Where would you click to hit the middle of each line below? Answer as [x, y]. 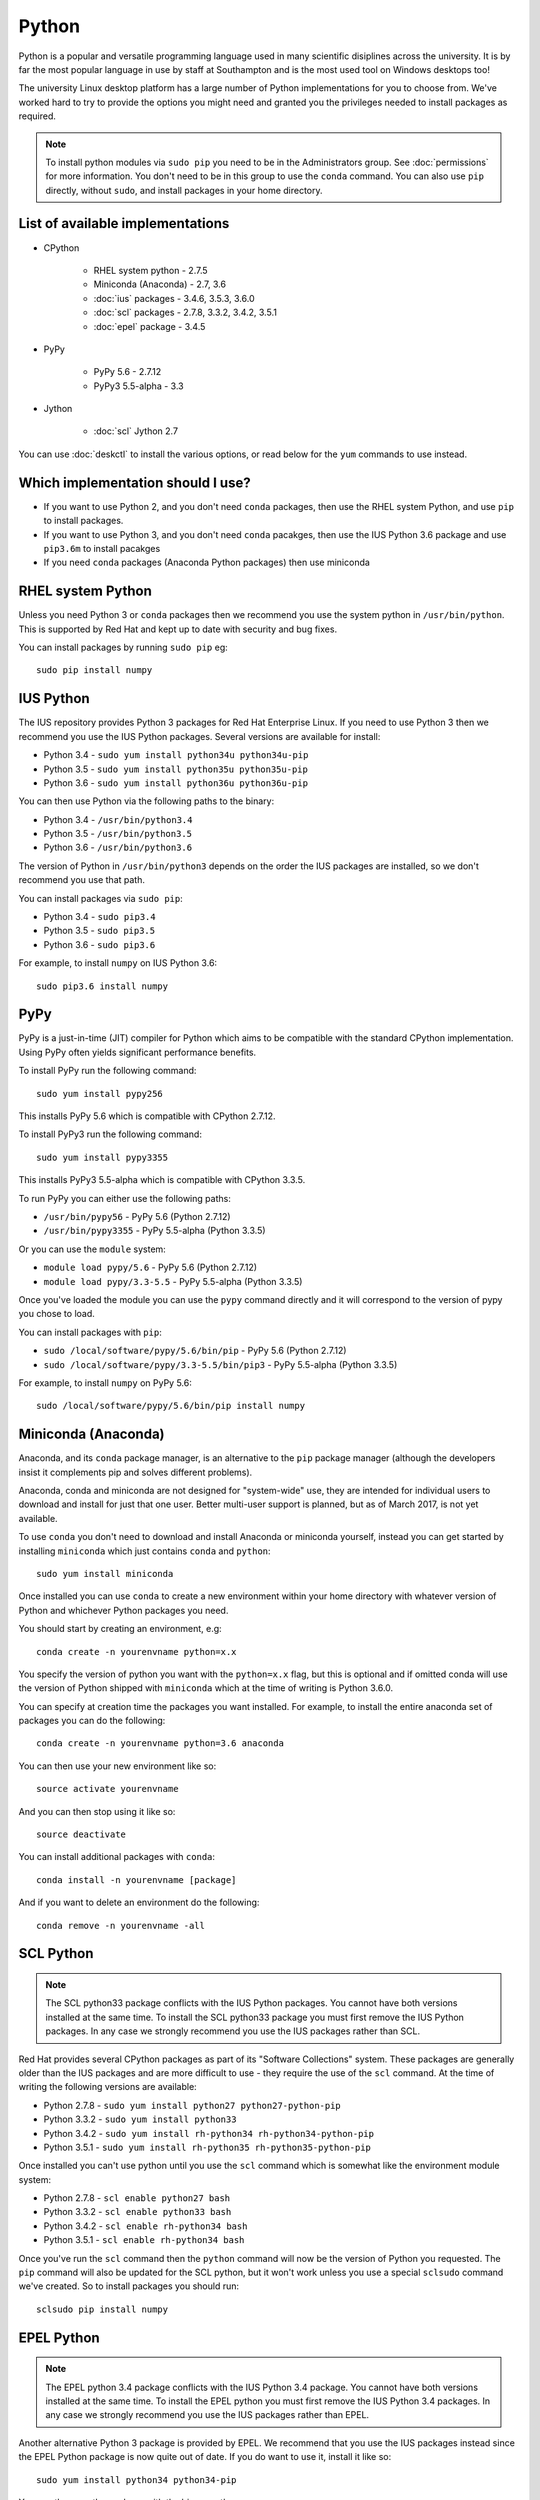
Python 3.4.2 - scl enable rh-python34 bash [145, 2226]
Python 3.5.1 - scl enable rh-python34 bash [144, 2240]
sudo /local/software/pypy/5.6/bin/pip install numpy [170, 1406]
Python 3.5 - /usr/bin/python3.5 [117, 834]
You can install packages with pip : [90, 1332]
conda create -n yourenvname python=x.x [136, 1651]
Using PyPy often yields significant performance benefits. [137, 1052]
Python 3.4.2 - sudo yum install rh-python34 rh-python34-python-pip [209, 2133]
